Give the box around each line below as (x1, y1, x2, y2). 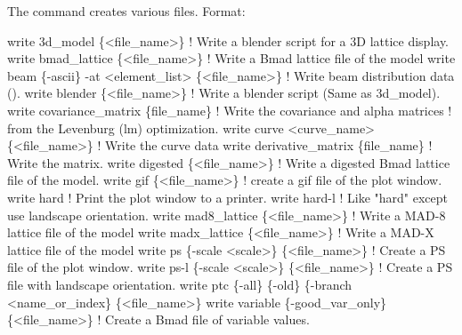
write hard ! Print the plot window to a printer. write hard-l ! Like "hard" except (7, 187, 448, 206)
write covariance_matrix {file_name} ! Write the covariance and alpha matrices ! (7, 100, 452, 119)
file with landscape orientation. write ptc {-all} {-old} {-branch (7, 275, 353, 293)
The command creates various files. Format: (7, 2, 246, 20)
